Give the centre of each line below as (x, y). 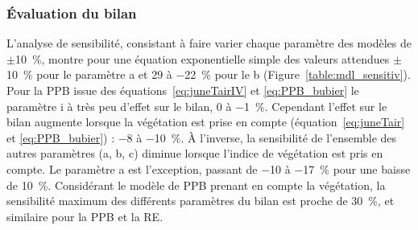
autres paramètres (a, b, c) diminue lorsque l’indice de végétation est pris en (195, 153)
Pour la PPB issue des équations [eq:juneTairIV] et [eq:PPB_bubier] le (183, 90)
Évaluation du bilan (72, 12)
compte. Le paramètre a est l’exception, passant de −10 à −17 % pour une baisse (209, 168)
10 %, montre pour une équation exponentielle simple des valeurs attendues (202, 58)
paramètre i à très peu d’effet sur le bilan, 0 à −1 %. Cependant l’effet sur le (197, 106)
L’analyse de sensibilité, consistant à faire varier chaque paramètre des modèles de (209, 43)
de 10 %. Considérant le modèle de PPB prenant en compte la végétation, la (196, 185)
